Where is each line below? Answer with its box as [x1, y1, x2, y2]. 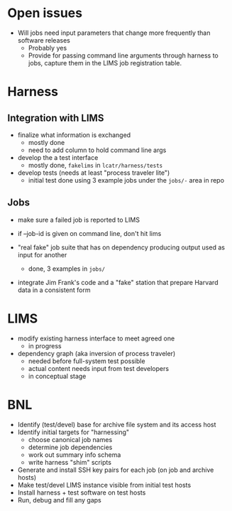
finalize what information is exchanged [17, 130, 131, 139]
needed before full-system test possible [28, 357, 145, 365]
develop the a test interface [17, 153, 99, 161]
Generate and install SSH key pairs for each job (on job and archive [17, 466, 214, 474]
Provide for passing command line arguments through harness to [28, 51, 219, 60]
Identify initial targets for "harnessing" [17, 428, 130, 436]
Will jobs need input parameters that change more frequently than [17, 28, 211, 37]
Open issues [7, 5, 83, 21]
